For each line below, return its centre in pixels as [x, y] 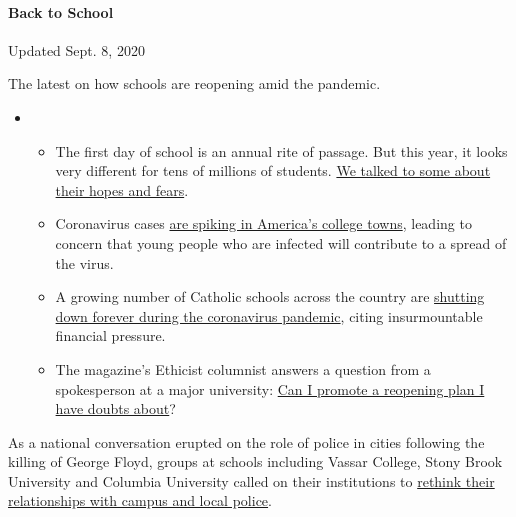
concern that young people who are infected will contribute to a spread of [281, 242]
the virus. [84, 262]
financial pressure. [110, 335]
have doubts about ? [115, 408]
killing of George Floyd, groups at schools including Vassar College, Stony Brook [255, 461]
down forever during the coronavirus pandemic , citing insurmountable [269, 315]
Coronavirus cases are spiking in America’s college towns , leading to [263, 223]
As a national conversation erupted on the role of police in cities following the [246, 441]
